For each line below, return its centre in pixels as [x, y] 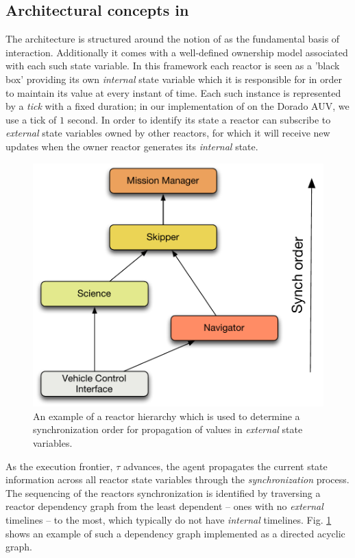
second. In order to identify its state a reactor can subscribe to [199, 119]
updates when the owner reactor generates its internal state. [132, 146]
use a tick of [31, 119]
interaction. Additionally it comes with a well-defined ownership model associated [177, 52]
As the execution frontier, [59, 466]
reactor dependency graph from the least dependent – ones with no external [164, 506]
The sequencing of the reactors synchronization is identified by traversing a [163, 492]
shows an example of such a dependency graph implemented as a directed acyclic [175, 533]
